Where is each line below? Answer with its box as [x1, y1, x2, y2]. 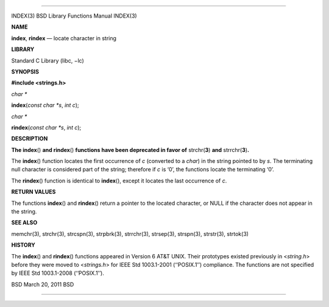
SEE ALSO [11, 219, 38, 226]
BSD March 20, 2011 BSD [11, 280, 74, 288]
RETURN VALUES [11, 188, 56, 196]
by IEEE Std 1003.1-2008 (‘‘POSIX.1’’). [11, 269, 105, 277]
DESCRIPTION [11, 135, 48, 142]
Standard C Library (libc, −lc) [11, 57, 85, 64]
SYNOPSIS [11, 67, 40, 75]
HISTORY [11, 241, 36, 249]
